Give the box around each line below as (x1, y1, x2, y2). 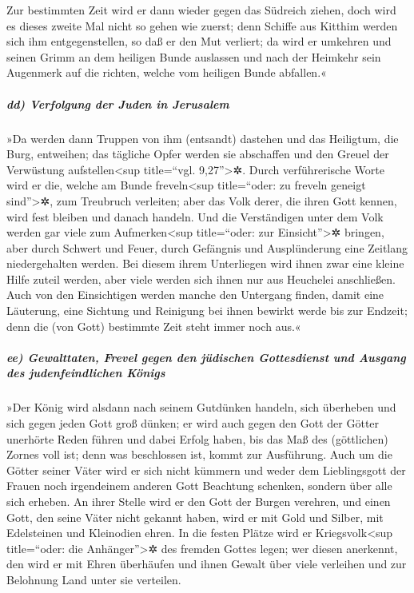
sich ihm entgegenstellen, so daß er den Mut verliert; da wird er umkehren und (6, 33, 392, 50)
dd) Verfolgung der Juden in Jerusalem (6, 95, 229, 112)
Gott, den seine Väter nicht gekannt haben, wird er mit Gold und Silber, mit (6, 508, 384, 525)
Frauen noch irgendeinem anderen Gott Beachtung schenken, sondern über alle (6, 477, 392, 494)
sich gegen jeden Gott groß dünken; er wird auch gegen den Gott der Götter (6, 415, 380, 431)
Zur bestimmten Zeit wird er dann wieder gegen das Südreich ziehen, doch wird (6, 2, 396, 18)
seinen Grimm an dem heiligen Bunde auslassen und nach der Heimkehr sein (6, 48, 381, 65)
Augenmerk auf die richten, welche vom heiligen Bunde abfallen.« (6, 64, 327, 81)
